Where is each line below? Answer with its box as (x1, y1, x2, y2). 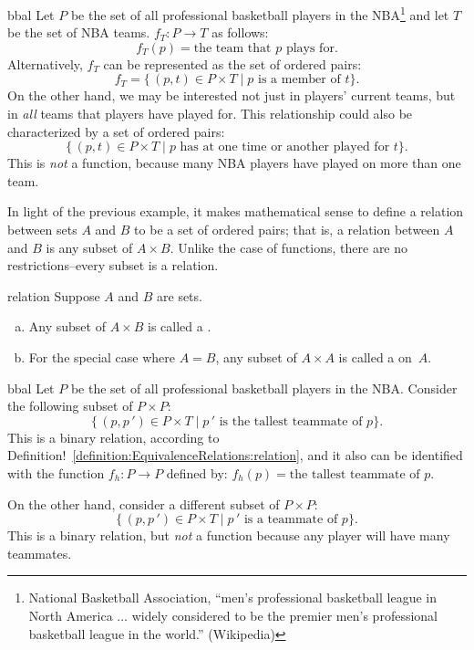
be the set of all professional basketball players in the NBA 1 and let (70, 3, 449, 24)
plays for (285, 41, 335, 55)
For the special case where (28, 347, 176, 366)
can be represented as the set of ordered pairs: (103, 54, 362, 73)
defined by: (166, 463, 228, 482)
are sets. (157, 286, 202, 305)
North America (28, 605, 113, 624)
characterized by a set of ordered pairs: (7, 121, 225, 141)
